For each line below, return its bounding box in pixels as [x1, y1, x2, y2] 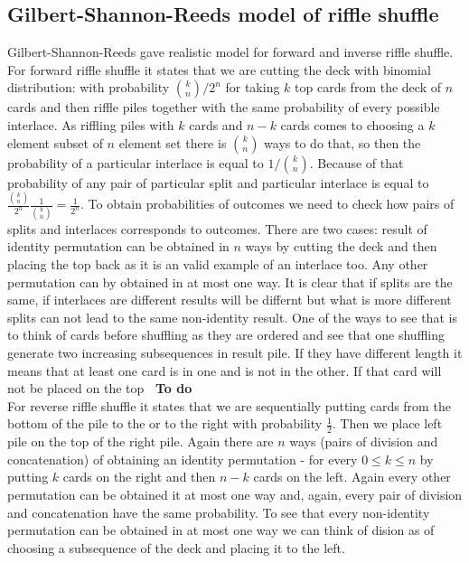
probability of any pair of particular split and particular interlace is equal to [7, 173, 429, 192]
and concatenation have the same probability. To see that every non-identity [7, 502, 430, 521]
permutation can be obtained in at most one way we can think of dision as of [7, 521, 435, 540]
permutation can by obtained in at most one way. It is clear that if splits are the [7, 272, 453, 291]
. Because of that [309, 153, 404, 172]
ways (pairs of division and [289, 432, 438, 451]
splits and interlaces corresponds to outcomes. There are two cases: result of [7, 219, 427, 238]
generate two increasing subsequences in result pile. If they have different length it [7, 342, 463, 361]
